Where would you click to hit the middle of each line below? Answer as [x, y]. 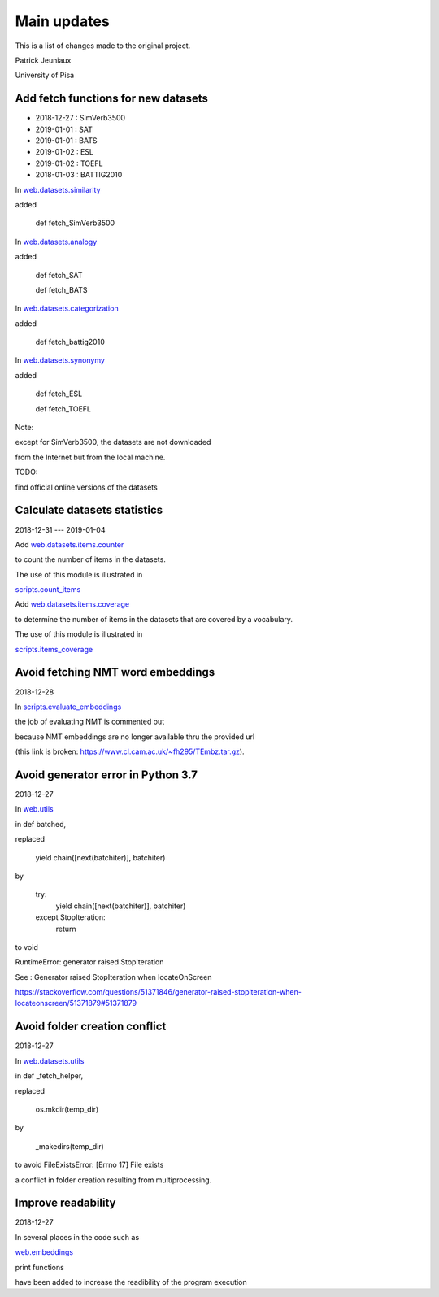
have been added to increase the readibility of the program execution [131, 1282]
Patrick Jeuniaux [43, 60]
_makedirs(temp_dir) [70, 1146]
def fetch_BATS [62, 289]
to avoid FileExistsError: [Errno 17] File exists [89, 1165]
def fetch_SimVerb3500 [75, 223]
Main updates [62, 21]
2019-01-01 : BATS [66, 141]
